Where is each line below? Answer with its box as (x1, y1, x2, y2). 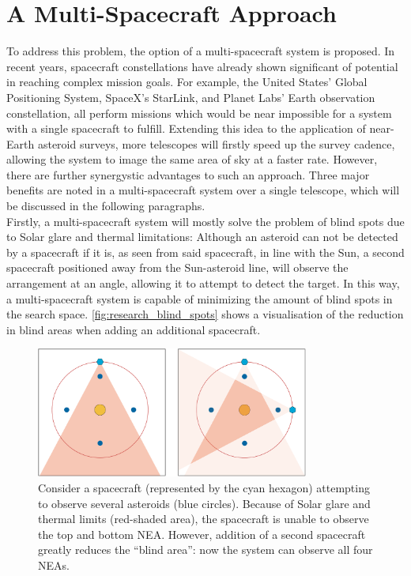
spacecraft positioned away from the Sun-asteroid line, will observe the (6, 259, 349, 276)
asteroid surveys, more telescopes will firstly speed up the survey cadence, (37, 135, 395, 152)
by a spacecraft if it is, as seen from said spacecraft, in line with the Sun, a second (6, 243, 405, 260)
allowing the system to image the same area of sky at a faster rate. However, (6, 151, 378, 168)
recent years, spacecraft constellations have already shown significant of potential (6, 58, 398, 74)
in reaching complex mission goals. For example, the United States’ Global (6, 73, 368, 90)
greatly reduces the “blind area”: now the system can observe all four (38, 541, 373, 558)
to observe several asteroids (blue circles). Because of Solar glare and (38, 495, 371, 511)
